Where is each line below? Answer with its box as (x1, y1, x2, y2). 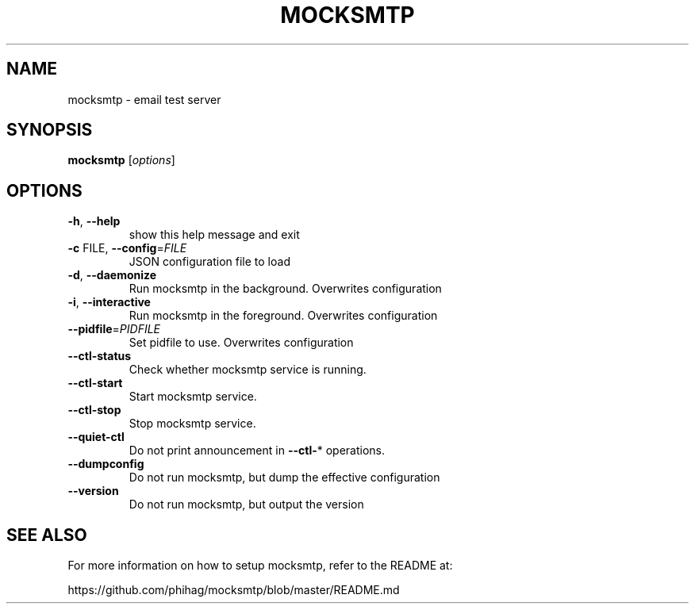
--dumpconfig (67, 457, 144, 471)
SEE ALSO (6, 524, 87, 545)
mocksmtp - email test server (67, 92, 221, 106)
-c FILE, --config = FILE (67, 241, 187, 255)
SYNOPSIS (6, 120, 93, 140)
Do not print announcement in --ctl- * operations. (129, 443, 386, 458)
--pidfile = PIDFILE (67, 322, 160, 336)
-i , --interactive (67, 295, 151, 309)
